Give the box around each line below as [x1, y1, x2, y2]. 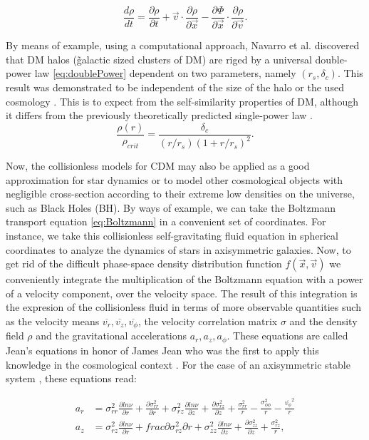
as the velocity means [6, 314, 100, 329]
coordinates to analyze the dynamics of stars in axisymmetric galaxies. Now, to [6, 242, 351, 257]
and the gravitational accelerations [36, 328, 187, 343]
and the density [289, 314, 358, 329]
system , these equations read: [6, 371, 137, 386]
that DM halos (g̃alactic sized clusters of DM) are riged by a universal [6, 51, 312, 66]
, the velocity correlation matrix [137, 314, 278, 329]
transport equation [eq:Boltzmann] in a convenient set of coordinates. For [6, 214, 326, 229]
